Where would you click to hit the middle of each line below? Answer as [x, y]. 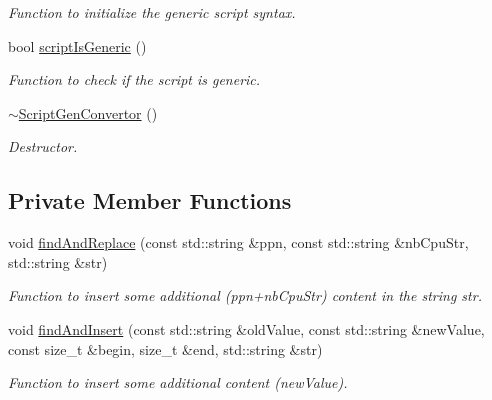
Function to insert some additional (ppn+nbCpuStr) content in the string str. [245, 295]
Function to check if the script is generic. [134, 79]
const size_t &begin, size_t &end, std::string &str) [165, 348]
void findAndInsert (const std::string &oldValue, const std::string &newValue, [246, 328]
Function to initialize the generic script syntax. [152, 12]
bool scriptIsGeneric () [77, 45]
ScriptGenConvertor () [88, 112]
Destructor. [43, 146]
